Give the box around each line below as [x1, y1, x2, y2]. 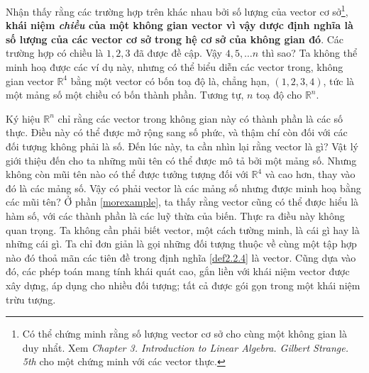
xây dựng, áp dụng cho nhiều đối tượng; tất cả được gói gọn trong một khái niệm [6, 277, 360, 292]
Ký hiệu [6, 111, 40, 126]
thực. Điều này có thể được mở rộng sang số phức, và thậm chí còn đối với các [6, 125, 348, 140]
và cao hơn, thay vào [265, 167, 356, 182]
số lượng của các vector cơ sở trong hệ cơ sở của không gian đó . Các [6, 31, 344, 46]
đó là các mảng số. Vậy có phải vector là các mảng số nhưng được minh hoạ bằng [6, 180, 361, 195]
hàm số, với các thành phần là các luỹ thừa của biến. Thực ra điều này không [6, 208, 345, 223]
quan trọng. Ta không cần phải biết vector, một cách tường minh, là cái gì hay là [6, 222, 360, 237]
